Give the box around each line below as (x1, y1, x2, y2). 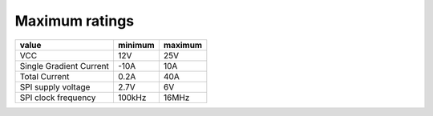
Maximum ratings (14, 12, 135, 30)
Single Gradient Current (19, 60, 110, 71)
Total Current (19, 70, 70, 82)
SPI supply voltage (19, 81, 91, 92)
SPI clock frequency (19, 92, 96, 103)
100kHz (117, 92, 147, 103)
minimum (117, 39, 156, 50)
